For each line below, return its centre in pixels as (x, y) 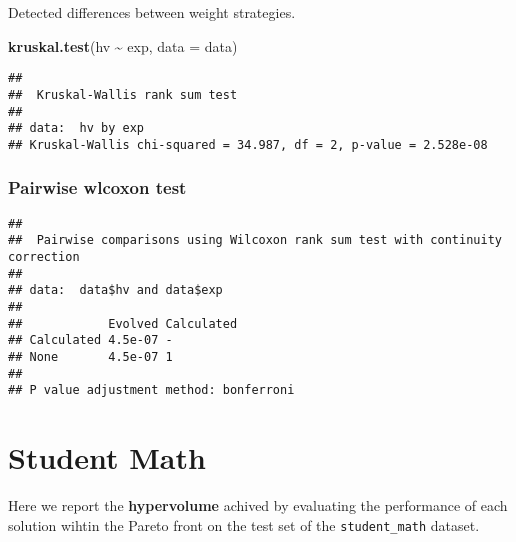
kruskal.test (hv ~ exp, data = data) (123, 45)
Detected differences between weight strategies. (152, 12)
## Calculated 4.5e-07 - (90, 340)
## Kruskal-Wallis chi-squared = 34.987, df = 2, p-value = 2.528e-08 (248, 144)
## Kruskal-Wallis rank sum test (123, 94)
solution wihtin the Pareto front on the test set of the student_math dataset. (244, 524)
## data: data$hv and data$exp (115, 290)
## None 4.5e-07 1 (90, 356)
